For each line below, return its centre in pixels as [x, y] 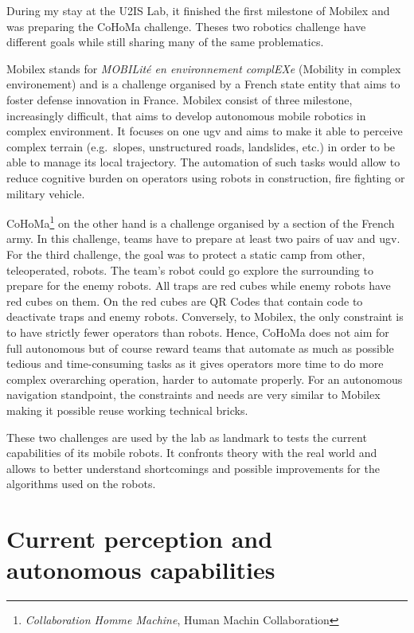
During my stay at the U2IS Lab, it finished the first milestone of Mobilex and [198, 10]
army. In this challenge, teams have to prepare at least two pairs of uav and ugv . [203, 238]
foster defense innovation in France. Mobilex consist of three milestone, [180, 99]
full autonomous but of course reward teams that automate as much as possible [200, 348]
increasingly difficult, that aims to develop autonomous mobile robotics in [186, 115]
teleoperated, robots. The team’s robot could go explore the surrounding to [190, 270]
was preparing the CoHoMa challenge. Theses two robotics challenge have [186, 26]
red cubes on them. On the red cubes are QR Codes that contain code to [185, 301]
